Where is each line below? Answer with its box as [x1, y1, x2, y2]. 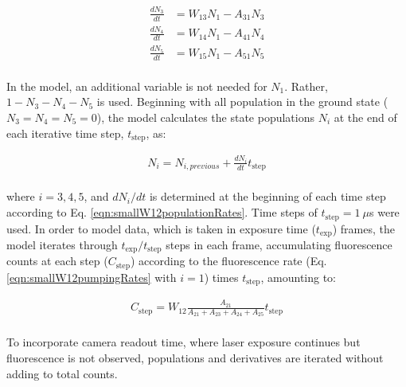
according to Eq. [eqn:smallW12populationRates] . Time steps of [6, 204, 318, 221]
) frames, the [332, 220, 395, 236]
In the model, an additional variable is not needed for [6, 77, 267, 94]
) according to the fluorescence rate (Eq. [130, 252, 327, 269]
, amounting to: [260, 268, 336, 285]
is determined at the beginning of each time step [149, 188, 386, 205]
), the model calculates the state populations [96, 108, 315, 125]
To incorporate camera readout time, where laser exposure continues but [6, 334, 361, 350]
